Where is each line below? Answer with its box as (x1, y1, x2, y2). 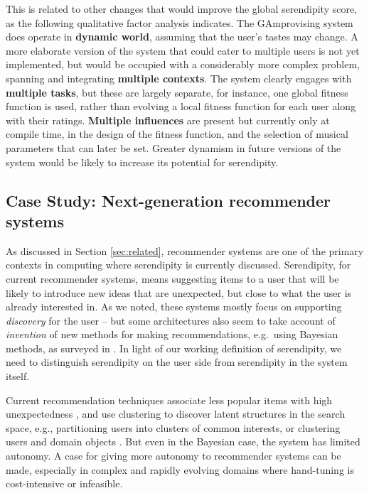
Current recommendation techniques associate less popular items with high (6, 392, 333, 407)
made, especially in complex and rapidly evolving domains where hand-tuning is (6, 462, 354, 477)
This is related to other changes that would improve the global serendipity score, (6, 1, 358, 16)
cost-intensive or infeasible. (6, 476, 123, 491)
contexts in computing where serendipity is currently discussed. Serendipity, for (6, 257, 351, 272)
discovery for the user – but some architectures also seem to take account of (6, 313, 336, 327)
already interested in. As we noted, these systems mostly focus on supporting (6, 299, 342, 314)
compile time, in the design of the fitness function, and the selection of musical (6, 126, 348, 141)
